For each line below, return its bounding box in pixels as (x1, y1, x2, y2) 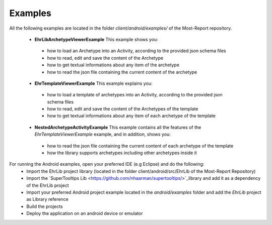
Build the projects (26, 203, 63, 209)
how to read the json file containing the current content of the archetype (47, 69, 197, 75)
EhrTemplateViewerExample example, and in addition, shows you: (34, 131, 171, 138)
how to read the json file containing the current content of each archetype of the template (47, 143, 234, 149)
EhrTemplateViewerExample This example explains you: (34, 80, 153, 86)
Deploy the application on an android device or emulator (26, 210, 143, 216)
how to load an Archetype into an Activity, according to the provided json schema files (47, 48, 226, 54)
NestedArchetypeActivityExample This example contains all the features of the (34, 124, 201, 130)
